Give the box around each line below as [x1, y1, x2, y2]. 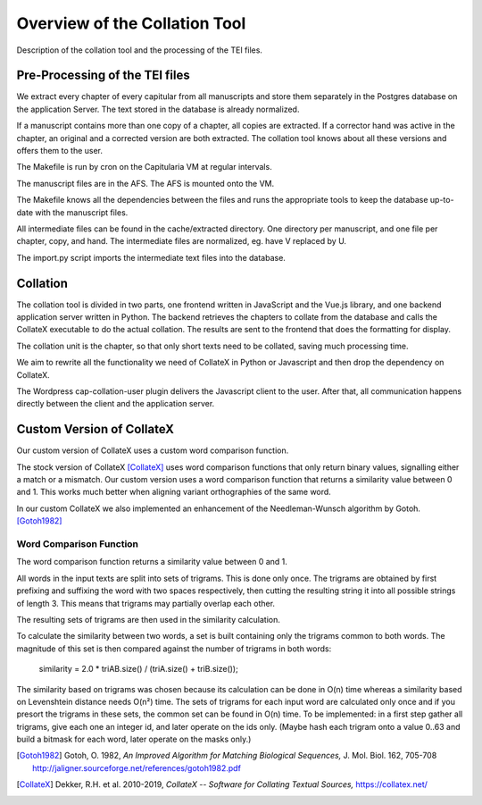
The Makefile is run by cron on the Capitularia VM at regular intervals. [16, 162, 272, 172]
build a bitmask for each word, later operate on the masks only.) [16, 734, 252, 745]
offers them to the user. [16, 146, 103, 156]
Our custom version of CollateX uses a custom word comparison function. [16, 445, 289, 456]
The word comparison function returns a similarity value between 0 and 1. [16, 557, 287, 567]
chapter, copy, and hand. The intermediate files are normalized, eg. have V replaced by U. [16, 236, 347, 247]
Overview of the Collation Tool [16, 13, 246, 33]
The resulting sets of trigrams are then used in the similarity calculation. [16, 614, 281, 625]
